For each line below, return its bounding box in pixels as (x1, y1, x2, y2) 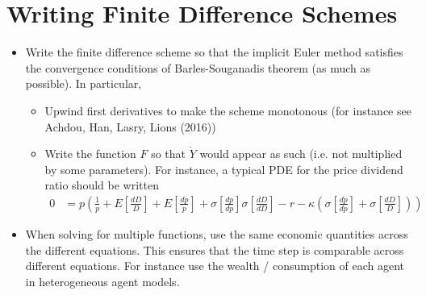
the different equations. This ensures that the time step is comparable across (25, 241, 404, 258)
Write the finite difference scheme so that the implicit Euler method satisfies (25, 44, 403, 60)
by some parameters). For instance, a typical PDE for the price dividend (44, 160, 403, 177)
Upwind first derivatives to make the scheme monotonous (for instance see (44, 102, 411, 118)
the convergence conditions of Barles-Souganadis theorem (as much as (25, 59, 371, 76)
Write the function (44, 145, 136, 162)
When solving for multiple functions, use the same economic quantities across (25, 225, 408, 242)
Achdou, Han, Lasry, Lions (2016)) (44, 118, 216, 135)
